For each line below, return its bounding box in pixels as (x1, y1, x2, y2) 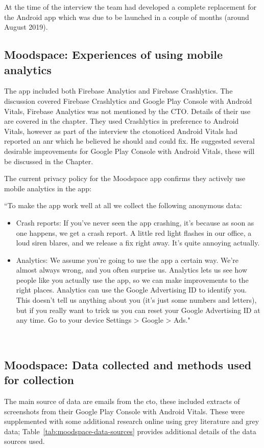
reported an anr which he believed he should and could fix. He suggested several (4, 136, 255, 146)
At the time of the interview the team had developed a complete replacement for (4, 2, 256, 12)
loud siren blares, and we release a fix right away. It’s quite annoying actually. (16, 237, 260, 248)
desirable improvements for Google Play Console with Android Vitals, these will (4, 145, 255, 156)
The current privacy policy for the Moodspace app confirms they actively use (4, 173, 246, 184)
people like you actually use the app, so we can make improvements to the (16, 274, 249, 285)
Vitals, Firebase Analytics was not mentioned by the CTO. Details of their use (4, 105, 251, 116)
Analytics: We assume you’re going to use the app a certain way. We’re (16, 254, 238, 265)
